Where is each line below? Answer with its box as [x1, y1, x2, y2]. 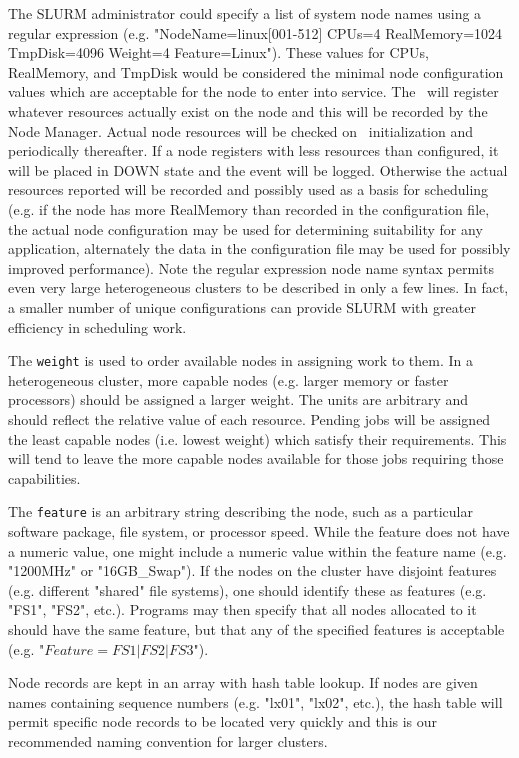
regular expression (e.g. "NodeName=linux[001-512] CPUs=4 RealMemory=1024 [8, 22, 503, 43]
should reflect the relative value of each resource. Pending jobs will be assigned [8, 408, 491, 429]
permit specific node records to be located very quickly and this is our [8, 711, 438, 732]
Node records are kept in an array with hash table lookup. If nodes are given [8, 672, 478, 693]
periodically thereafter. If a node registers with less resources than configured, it [8, 140, 499, 161]
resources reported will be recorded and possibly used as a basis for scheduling [8, 179, 489, 200]
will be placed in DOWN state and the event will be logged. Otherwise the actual [8, 159, 508, 180]
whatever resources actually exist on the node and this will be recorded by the [8, 100, 488, 121]
